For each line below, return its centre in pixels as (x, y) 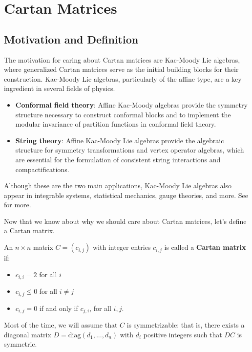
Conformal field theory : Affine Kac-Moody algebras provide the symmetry (131, 104)
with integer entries (122, 247)
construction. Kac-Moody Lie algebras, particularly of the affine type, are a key (123, 78)
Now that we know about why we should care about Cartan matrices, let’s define (125, 221)
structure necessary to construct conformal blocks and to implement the (123, 114)
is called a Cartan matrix (205, 247)
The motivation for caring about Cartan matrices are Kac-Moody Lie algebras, (122, 59)
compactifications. (42, 169)
